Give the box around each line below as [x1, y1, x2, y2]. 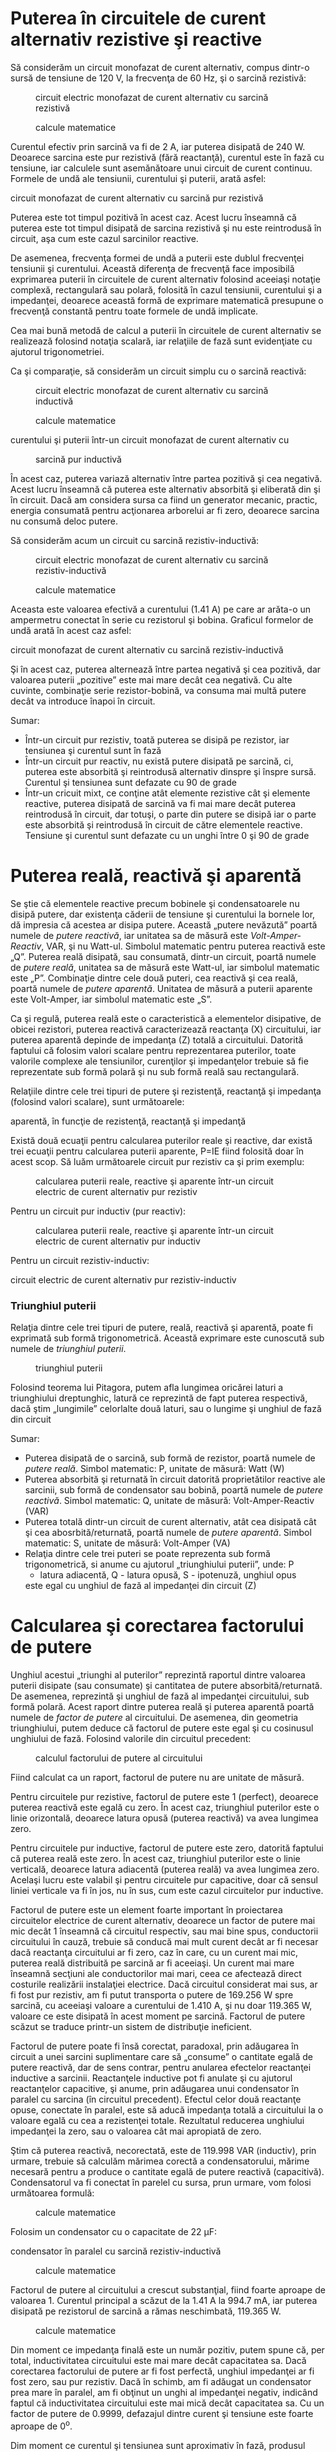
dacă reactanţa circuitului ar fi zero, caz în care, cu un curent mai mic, [10, 1947, 298, 1959]
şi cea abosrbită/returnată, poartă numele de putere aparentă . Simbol [24, 1527, 312, 1539]
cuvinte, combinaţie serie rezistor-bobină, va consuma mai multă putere [10, 684, 307, 696]
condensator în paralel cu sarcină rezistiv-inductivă [10, 2245, 222, 2257]
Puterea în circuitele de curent [10, 7, 267, 30]
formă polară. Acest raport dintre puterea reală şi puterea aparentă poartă [10, 1701, 315, 1713]
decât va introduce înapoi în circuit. [10, 695, 156, 707]
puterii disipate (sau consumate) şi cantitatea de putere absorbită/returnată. [10, 1680, 323, 1692]
